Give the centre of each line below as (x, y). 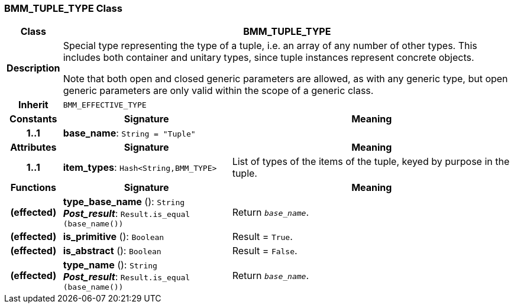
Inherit (33, 105)
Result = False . (265, 251)
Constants (33, 119)
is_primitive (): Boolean (114, 237)
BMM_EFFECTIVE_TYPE (105, 105)
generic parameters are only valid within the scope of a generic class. (218, 91)
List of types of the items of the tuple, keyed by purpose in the (371, 162)
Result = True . (262, 237)
